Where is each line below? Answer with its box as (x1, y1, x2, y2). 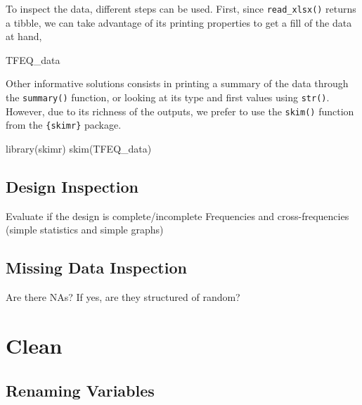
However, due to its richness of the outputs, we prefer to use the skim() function (6, 103, 354, 118)
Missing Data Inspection (6, 257, 187, 278)
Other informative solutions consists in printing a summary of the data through (6, 76, 349, 91)
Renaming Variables (6, 379, 155, 401)
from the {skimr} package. (6, 117, 122, 132)
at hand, (6, 29, 42, 44)
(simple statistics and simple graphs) (6, 222, 164, 237)
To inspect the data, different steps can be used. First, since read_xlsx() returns (6, 1, 356, 15)
